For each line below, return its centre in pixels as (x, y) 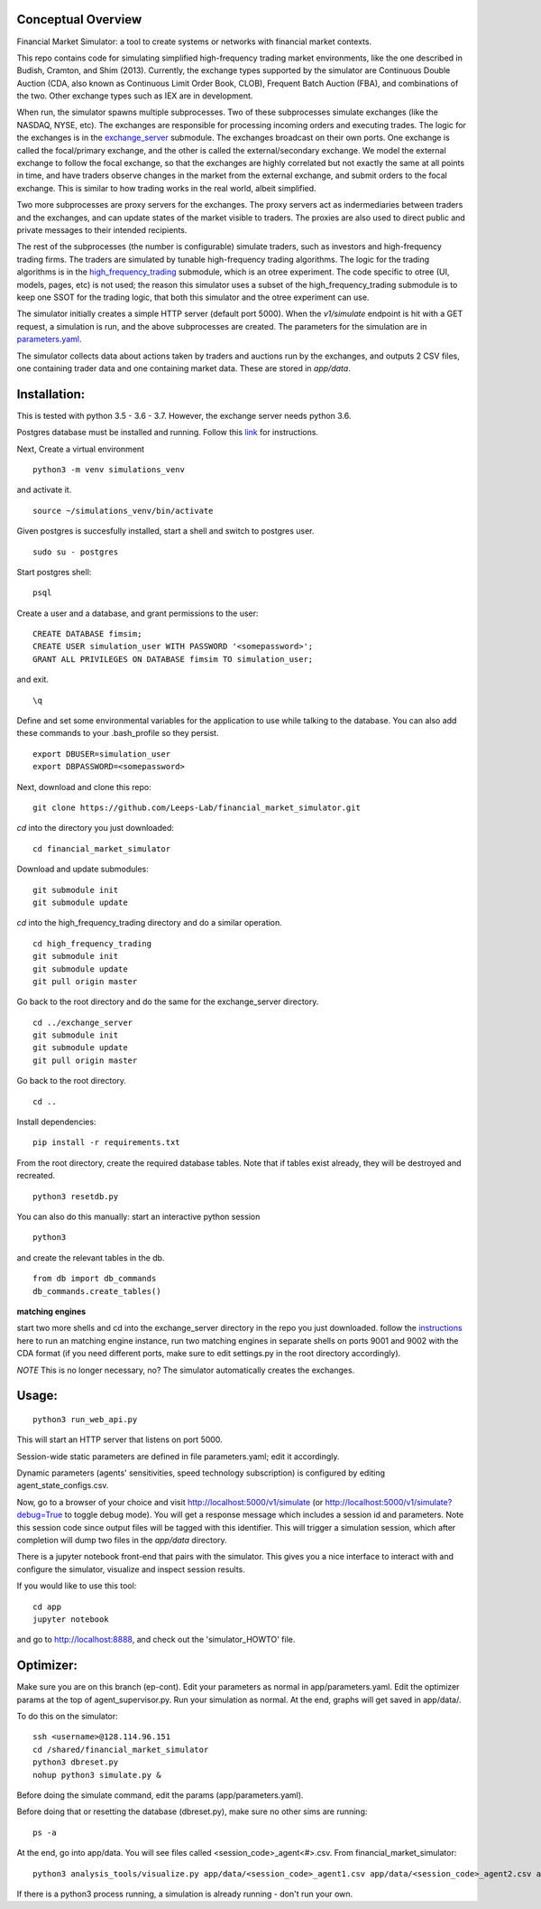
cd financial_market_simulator (102, 848)
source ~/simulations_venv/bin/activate (123, 511)
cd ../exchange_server (83, 1022)
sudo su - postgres (76, 552)
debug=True (40, 1515)
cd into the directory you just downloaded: (96, 828)
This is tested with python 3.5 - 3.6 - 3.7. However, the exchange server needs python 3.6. (184, 415)
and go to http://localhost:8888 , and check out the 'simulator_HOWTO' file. (156, 1640)
